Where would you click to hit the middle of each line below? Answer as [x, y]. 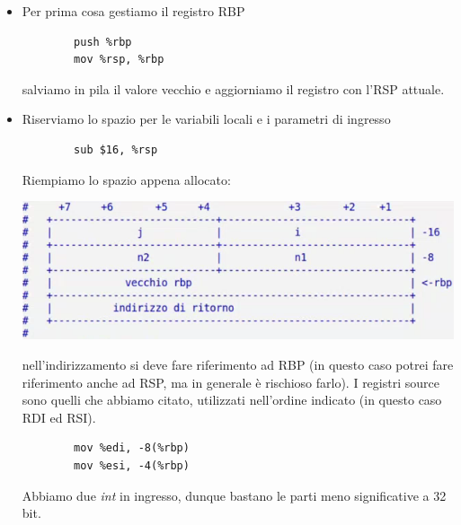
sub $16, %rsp [116, 149]
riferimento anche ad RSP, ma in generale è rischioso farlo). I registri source [230, 382]
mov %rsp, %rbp [119, 60]
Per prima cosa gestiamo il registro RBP [133, 11]
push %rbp [103, 42]
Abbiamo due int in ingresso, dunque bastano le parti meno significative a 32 [234, 495]
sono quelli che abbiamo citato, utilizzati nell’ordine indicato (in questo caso [232, 400]
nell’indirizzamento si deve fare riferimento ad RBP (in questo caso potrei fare [238, 365]
